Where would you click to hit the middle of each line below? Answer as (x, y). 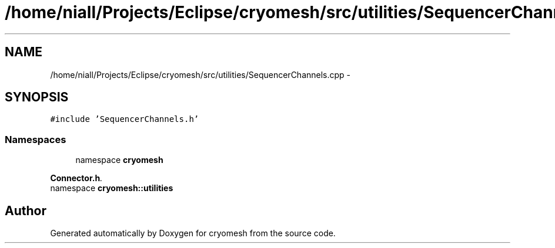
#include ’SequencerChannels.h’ (125, 119)
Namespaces (36, 139)
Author (26, 210)
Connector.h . (76, 178)
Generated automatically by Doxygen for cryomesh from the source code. (193, 233)
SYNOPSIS (37, 97)
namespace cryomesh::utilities (112, 188)
